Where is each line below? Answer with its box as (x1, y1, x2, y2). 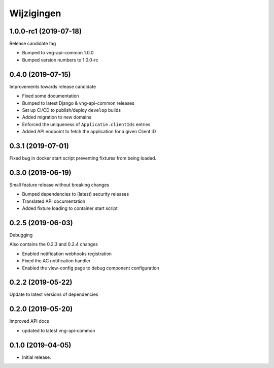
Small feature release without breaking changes (9, 181, 110, 188)
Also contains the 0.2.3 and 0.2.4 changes (9, 241, 98, 248)
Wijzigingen (9, 8, 61, 19)
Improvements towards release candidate (9, 83, 96, 89)
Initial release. (22, 354, 51, 360)
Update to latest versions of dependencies (9, 291, 98, 297)
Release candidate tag (9, 41, 56, 47)
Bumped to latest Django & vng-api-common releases (22, 100, 134, 106)
